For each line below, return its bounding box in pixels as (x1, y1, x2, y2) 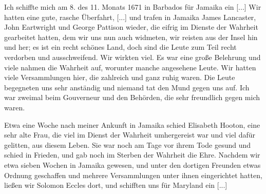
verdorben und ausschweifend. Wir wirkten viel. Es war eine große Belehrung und (4, 51, 261, 62)
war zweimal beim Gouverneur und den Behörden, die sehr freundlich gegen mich (4, 92, 260, 103)
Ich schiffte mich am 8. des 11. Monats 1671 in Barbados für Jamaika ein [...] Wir (4, 2, 261, 12)
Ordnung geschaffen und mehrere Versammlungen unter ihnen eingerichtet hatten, (4, 169, 262, 180)
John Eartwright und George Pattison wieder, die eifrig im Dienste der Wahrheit (4, 22, 258, 32)
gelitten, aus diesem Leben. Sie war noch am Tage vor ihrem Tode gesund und (4, 139, 251, 150)
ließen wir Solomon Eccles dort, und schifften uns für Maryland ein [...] (4, 180, 227, 190)
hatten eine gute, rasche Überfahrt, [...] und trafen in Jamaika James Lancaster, (4, 11, 256, 22)
